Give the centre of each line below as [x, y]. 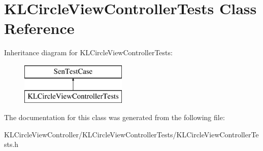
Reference [39, 28]
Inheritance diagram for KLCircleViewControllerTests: [88, 52]
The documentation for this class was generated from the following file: [114, 117]
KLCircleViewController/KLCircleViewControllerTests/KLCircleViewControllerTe [131, 134]
